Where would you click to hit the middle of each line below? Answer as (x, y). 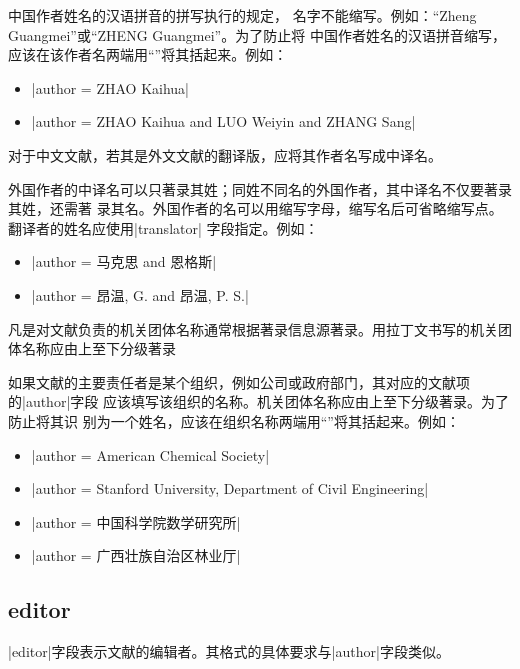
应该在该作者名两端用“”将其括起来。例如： (148, 54)
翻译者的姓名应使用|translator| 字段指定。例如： (163, 227)
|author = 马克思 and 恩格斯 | (124, 261)
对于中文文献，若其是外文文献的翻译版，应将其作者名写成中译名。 (225, 154)
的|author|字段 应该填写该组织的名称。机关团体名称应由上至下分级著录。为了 (258, 401)
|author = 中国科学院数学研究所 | (136, 521)
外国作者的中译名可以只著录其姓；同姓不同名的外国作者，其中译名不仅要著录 (260, 188)
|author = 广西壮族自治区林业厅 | (136, 555)
